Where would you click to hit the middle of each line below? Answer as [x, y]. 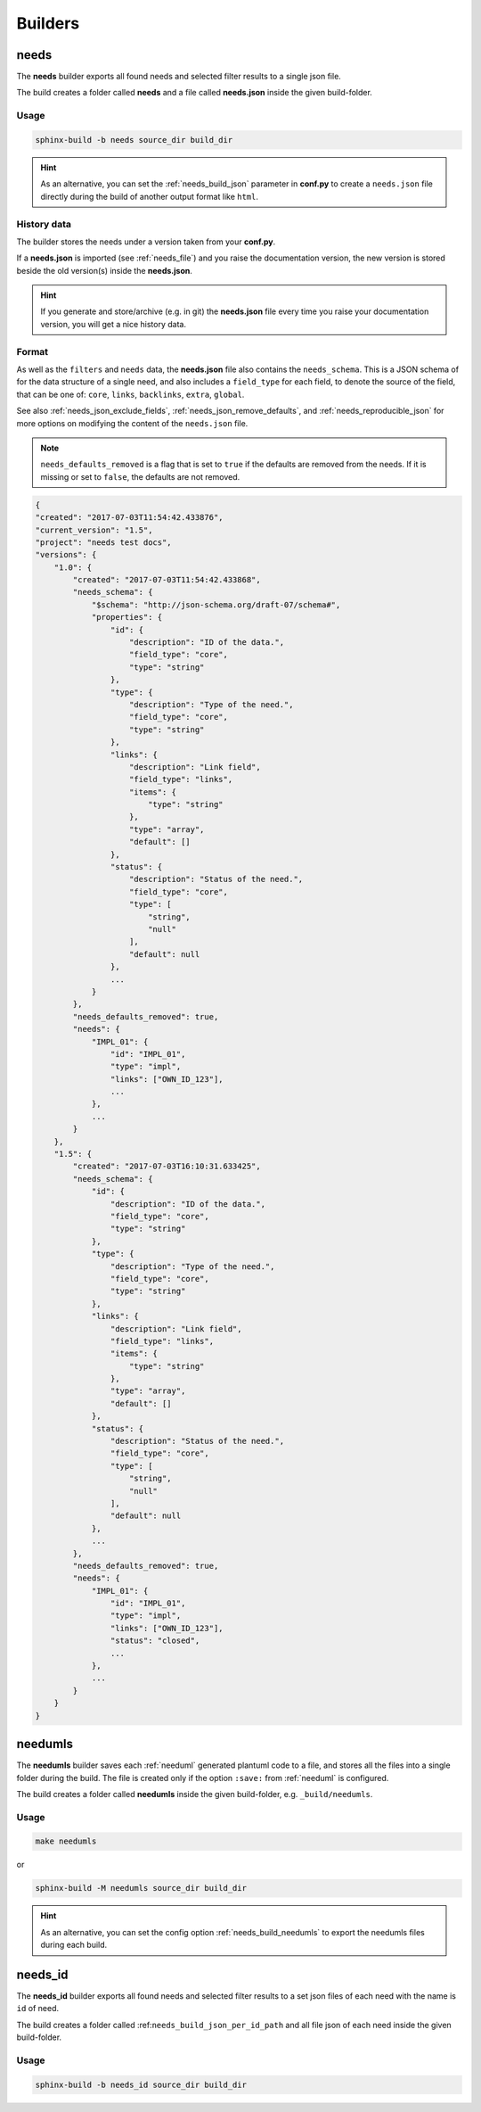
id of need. [38, 2009]
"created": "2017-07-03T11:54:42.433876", [129, 518]
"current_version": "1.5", [94, 530]
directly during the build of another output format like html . [149, 196]
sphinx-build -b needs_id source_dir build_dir [141, 2084]
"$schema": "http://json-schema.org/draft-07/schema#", [216, 605]
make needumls [66, 1841]
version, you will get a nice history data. [114, 324]
